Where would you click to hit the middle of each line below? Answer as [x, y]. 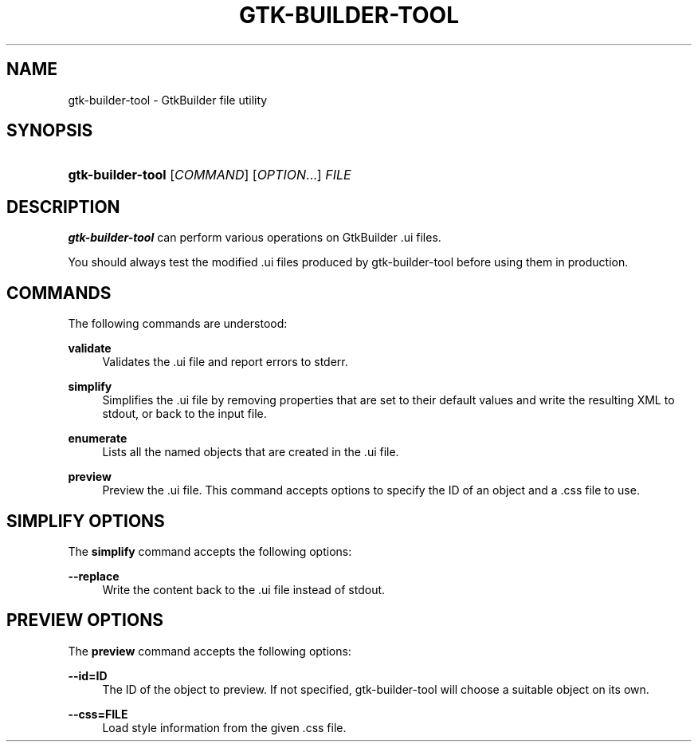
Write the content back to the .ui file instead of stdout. [244, 589]
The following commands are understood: [178, 324]
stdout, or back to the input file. [184, 414]
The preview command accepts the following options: [210, 651]
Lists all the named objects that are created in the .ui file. [251, 452]
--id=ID [88, 675]
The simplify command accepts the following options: [210, 551]
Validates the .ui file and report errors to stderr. [225, 362]
